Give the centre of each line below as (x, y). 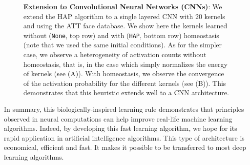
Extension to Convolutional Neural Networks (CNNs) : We (123, 6)
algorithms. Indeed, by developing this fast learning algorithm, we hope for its (121, 128)
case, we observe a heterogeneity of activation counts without (115, 54)
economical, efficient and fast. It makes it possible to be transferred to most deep (125, 147)
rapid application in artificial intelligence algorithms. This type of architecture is (124, 137)
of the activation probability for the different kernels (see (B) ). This (125, 83)
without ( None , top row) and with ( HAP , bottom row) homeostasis (121, 35)
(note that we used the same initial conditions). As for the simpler (123, 45)
